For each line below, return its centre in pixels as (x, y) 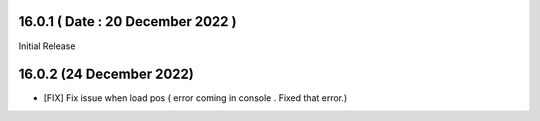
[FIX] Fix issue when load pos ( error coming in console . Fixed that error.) (195, 98)
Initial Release (47, 46)
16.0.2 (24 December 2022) (106, 74)
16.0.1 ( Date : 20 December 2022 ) (127, 21)
